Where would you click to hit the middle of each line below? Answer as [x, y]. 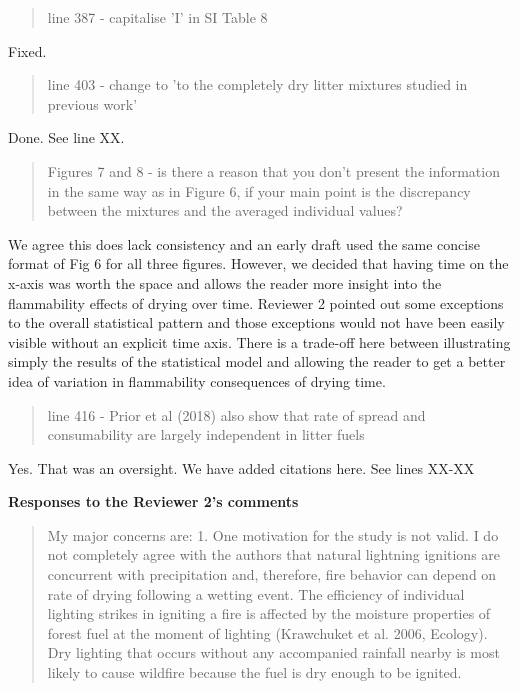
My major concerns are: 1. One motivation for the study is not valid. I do [273, 534]
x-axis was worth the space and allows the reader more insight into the [225, 282]
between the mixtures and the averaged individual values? [225, 210]
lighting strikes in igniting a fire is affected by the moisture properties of [269, 613]
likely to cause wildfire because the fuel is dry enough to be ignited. [254, 672]
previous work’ [92, 103]
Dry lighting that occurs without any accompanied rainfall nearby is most [273, 652]
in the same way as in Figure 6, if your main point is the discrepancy [259, 190]
